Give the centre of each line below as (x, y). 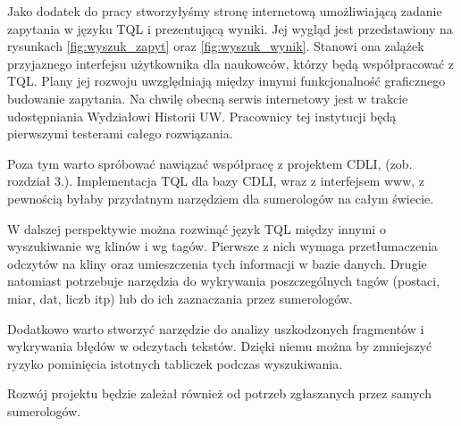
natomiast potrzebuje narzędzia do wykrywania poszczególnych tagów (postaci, (224, 281)
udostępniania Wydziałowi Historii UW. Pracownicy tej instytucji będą (202, 116)
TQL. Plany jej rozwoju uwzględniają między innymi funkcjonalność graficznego (226, 81)
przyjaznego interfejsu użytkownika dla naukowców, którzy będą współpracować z (231, 63)
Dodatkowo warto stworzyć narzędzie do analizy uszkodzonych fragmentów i (216, 328)
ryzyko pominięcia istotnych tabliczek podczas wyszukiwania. (175, 363)
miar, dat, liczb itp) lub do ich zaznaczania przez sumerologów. (180, 298)
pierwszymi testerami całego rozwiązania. (120, 134)
